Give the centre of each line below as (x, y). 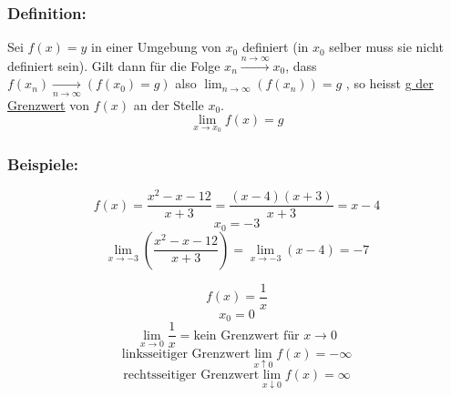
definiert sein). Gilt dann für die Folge (114, 65)
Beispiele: (43, 163)
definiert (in (275, 47)
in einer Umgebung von (156, 47)
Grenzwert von (49, 104)
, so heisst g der (389, 83)
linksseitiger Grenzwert (186, 355)
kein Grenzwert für (246, 335)
